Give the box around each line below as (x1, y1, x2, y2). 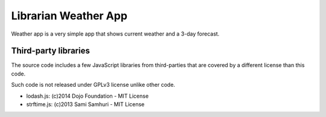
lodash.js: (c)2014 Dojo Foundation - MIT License (26, 92, 149, 100)
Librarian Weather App (11, 9, 128, 22)
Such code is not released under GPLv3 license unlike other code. (11, 81, 175, 89)
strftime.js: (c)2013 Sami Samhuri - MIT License (26, 101, 145, 108)
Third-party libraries (11, 46, 90, 56)
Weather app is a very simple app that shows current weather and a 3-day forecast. (11, 30, 220, 37)
